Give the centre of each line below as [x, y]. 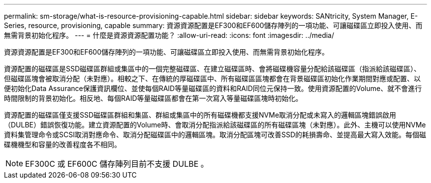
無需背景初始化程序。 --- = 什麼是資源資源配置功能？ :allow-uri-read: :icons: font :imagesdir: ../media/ [169, 35]
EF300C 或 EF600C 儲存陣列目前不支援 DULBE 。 [117, 164]
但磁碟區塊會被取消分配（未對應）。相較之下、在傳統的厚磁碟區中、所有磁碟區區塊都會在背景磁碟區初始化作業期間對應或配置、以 [212, 78]
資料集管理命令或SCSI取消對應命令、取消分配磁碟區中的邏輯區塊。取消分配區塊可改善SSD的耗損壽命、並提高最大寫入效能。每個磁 [215, 135]
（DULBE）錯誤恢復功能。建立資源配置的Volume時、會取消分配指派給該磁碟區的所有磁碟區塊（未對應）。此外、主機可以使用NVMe [215, 125]
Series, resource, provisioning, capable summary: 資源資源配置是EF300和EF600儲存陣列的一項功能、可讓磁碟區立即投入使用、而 [213, 25]
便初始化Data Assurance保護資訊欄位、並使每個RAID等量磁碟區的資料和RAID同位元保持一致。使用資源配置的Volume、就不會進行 [213, 88]
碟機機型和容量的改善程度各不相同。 [62, 144]
